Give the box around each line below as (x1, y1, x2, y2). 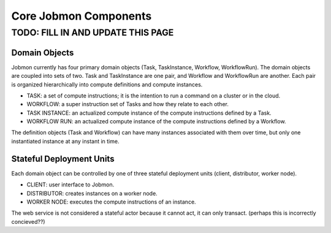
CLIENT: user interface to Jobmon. (26, 181, 115, 188)
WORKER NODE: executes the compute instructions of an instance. (26, 198, 196, 205)
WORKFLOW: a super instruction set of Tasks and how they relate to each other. (26, 101, 229, 108)
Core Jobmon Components (11, 9, 152, 23)
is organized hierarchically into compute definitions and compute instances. (11, 80, 203, 88)
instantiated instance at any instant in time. (11, 137, 120, 145)
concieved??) (11, 218, 45, 225)
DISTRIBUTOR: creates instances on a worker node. (26, 189, 158, 197)
